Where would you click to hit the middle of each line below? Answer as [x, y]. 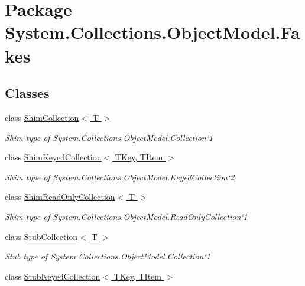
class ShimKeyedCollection [53, 157]
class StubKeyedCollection [53, 276]
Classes [27, 93]
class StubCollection [41, 236]
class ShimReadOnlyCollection [60, 197]
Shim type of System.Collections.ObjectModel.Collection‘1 [109, 137]
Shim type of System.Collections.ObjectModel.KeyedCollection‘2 [120, 177]
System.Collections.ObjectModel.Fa [152, 32]
